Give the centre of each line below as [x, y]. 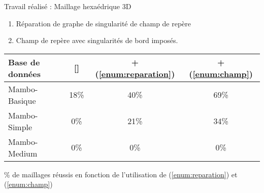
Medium [23, 153]
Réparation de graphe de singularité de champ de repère [104, 23]
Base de [24, 62]
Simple [20, 127]
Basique [22, 100]
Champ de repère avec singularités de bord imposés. [97, 40]
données [25, 73]
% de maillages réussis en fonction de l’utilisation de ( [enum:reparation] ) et [121, 174]
